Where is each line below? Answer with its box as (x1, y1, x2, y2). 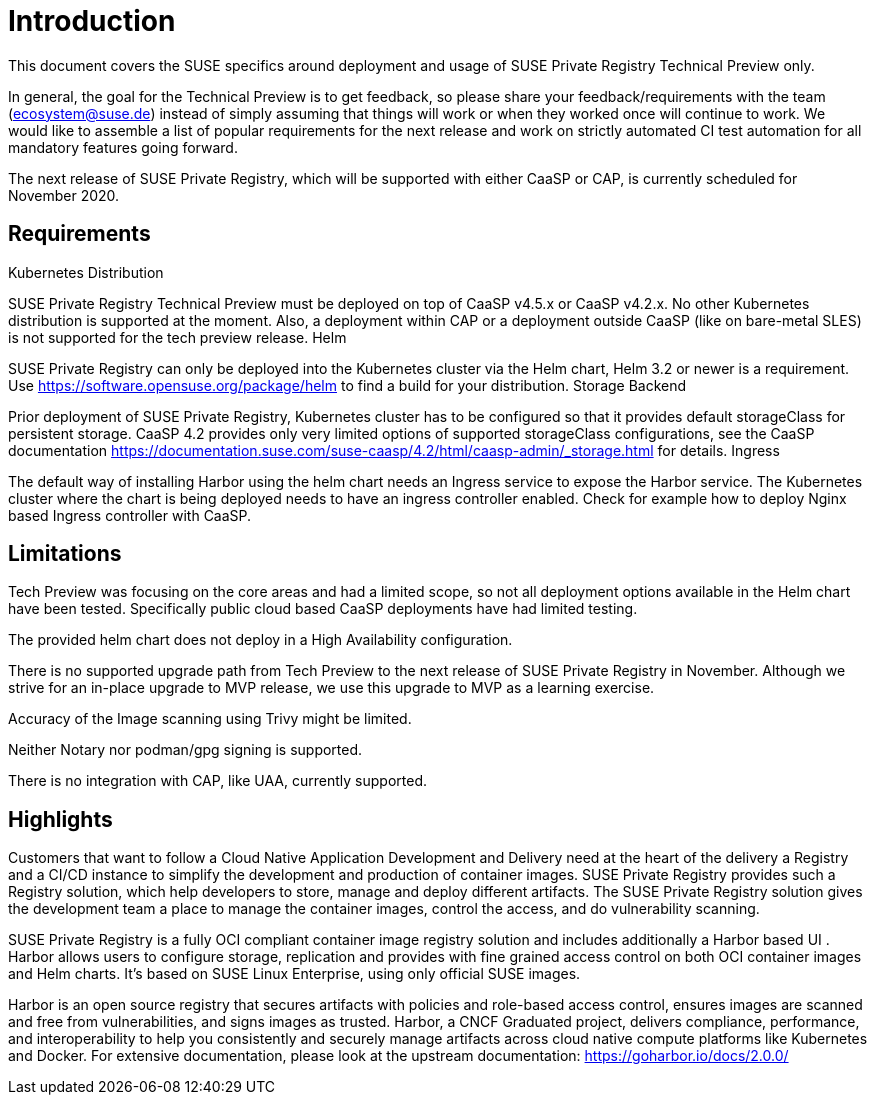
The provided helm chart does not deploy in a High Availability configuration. (8, 631, 513, 649)
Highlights (8, 806, 113, 832)
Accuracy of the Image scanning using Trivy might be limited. (8, 710, 412, 728)
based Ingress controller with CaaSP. (8, 506, 252, 524)
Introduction (8, 4, 176, 38)
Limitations (8, 541, 122, 567)
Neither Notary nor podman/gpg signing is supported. (8, 741, 363, 759)
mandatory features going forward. (8, 138, 238, 156)
